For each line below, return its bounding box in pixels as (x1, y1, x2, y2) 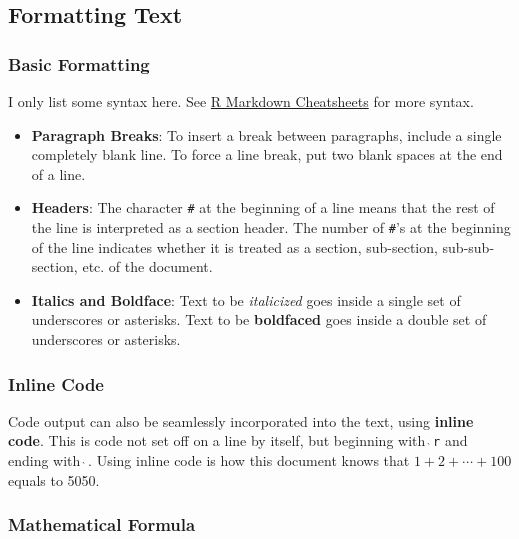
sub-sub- (442, 236, 495, 257)
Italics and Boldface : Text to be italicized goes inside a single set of (31, 289, 461, 310)
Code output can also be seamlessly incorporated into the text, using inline (8, 410, 474, 431)
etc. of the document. (82, 256, 213, 277)
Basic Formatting (8, 51, 150, 76)
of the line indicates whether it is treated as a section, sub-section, (31, 236, 438, 257)
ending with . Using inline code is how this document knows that (8, 450, 410, 471)
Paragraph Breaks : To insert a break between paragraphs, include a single (31, 124, 502, 145)
